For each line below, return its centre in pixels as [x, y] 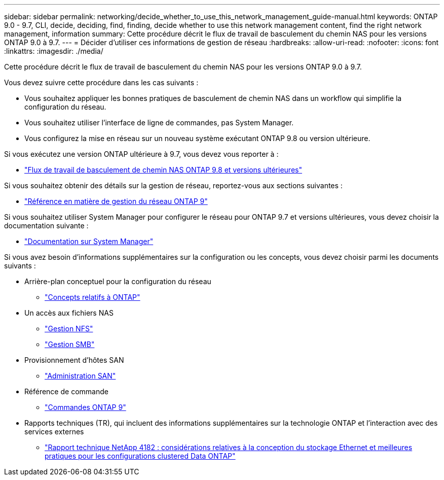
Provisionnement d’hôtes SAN [74, 360]
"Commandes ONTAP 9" [85, 407]
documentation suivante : [46, 226]
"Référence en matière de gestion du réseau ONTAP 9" [116, 201]
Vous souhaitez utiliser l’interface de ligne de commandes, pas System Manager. [159, 123]
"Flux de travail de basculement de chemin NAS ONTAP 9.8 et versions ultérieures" [163, 170]
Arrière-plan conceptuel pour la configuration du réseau [118, 281]
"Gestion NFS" [69, 329]
